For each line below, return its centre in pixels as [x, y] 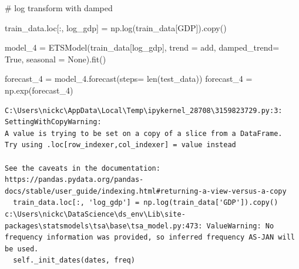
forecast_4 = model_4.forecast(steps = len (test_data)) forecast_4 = [129, 79]
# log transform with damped [59, 8]
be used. [22, 249]
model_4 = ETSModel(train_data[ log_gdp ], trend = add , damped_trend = [142, 47]
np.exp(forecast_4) [39, 90]
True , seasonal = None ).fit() [56, 59]
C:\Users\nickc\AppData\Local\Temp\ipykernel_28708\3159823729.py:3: [144, 110]
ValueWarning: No [240, 226]
